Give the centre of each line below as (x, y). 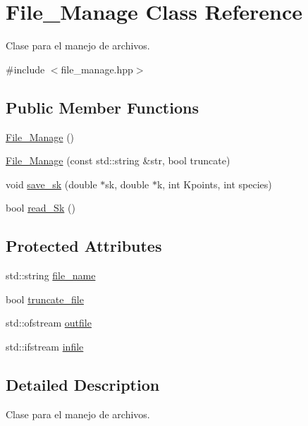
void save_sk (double (51, 184)
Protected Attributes (84, 246)
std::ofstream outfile (49, 323)
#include (25, 69)
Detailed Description (83, 384)
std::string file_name (51, 275)
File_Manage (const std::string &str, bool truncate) (118, 160)
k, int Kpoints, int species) (214, 184)
